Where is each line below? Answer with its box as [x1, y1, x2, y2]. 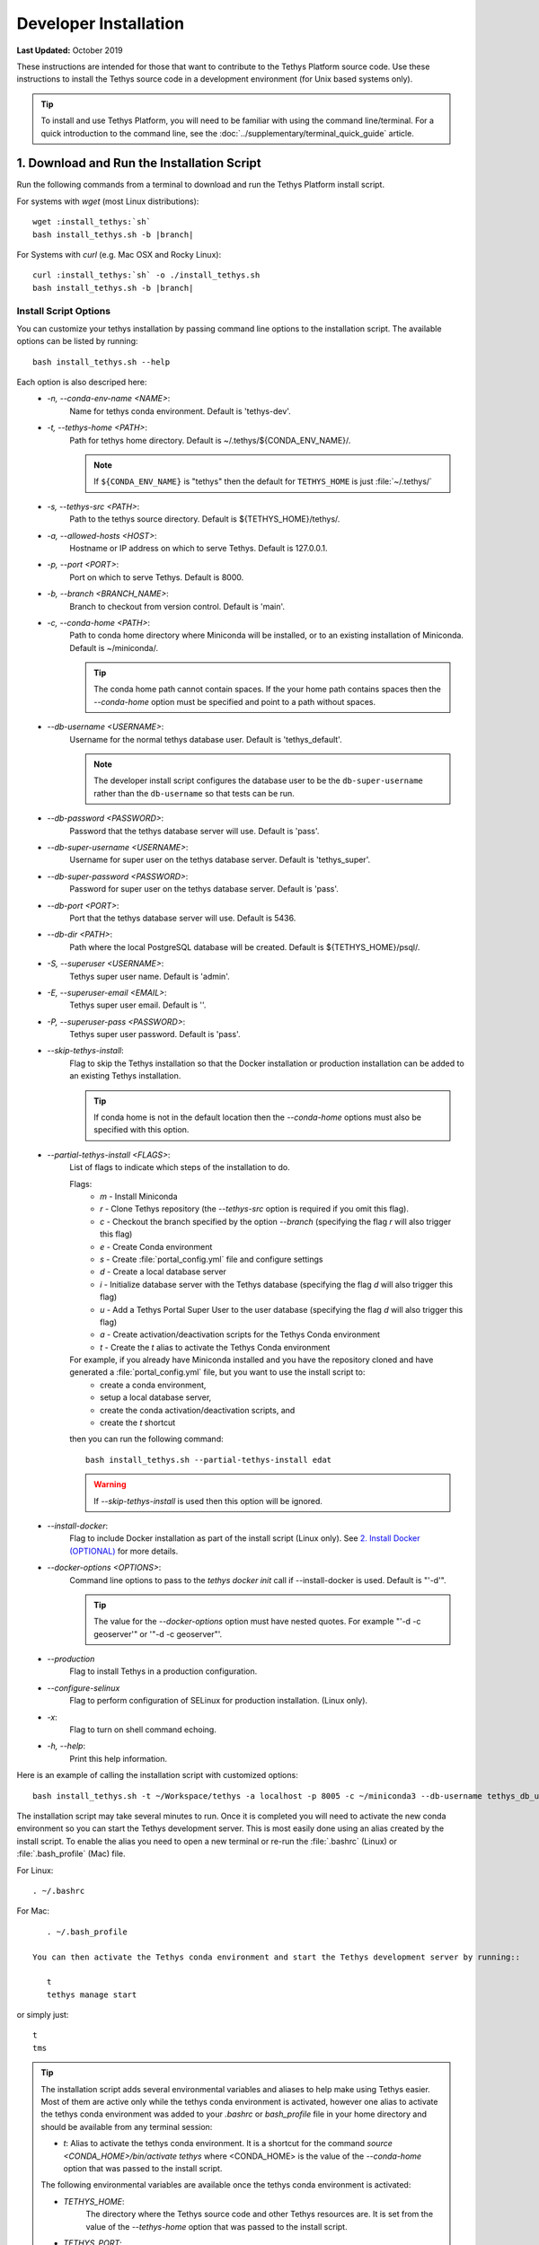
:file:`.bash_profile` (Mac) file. [16, 1848, 126, 1859]
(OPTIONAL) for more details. [69, 1545, 179, 1556]
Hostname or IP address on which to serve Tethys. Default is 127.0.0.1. [69, 542, 328, 553]
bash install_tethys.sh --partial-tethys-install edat [85, 1455, 332, 1465]
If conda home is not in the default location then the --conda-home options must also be [93, 1112, 422, 1122]
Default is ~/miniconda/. [69, 642, 159, 653]
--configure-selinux [47, 1682, 120, 1693]
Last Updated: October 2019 [16, 45, 123, 56]
